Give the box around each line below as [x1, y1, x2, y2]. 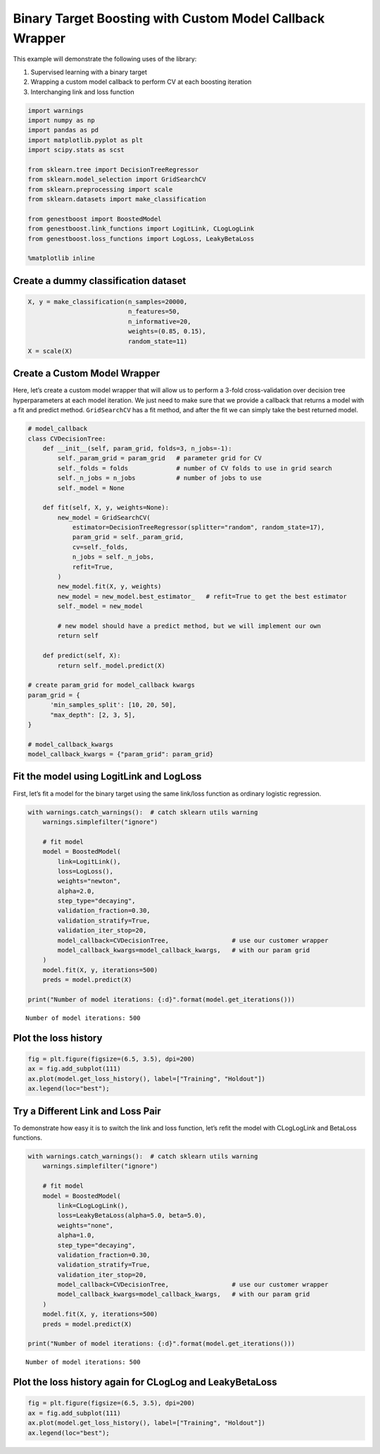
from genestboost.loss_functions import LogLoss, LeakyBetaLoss [27, 235, 255, 242]
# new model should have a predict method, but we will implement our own [57, 622, 322, 630]
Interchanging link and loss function [30, 87, 135, 96]
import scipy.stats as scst [27, 146, 125, 154]
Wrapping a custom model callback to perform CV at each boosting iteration [30, 78, 252, 86]
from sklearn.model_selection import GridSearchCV [27, 175, 207, 183]
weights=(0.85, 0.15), [127, 328, 207, 335]
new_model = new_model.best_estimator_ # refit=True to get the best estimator [57, 592, 348, 600]
